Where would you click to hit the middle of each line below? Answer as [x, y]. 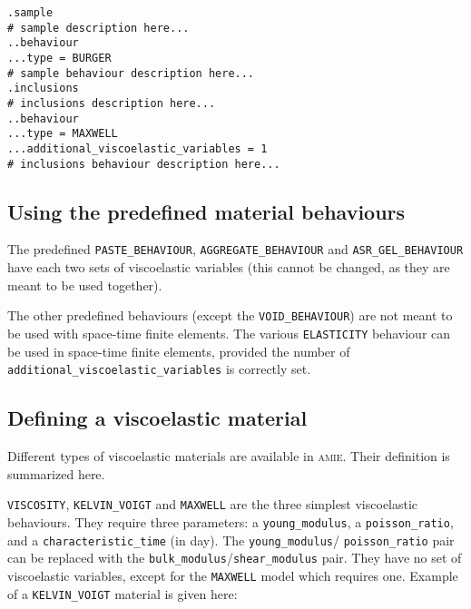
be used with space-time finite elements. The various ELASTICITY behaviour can [229, 333]
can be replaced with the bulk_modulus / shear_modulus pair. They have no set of [235, 558]
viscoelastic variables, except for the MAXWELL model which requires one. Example [233, 575]
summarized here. [56, 473]
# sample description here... [98, 28]
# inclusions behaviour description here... [144, 164]
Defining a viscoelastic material [157, 418]
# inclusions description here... [112, 103]
